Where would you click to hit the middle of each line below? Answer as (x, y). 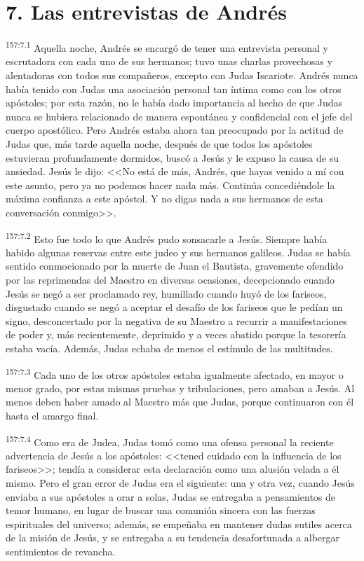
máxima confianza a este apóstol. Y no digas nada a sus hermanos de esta (164, 199)
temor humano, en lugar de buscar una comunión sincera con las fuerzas (161, 510)
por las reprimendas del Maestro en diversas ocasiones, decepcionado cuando (170, 279)
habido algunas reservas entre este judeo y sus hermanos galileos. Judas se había (178, 252)
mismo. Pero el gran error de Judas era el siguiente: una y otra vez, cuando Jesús (180, 482)
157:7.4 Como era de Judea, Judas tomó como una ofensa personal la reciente (170, 441)
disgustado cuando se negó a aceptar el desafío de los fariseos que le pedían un (174, 307)
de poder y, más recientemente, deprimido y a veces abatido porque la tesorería (176, 334)
